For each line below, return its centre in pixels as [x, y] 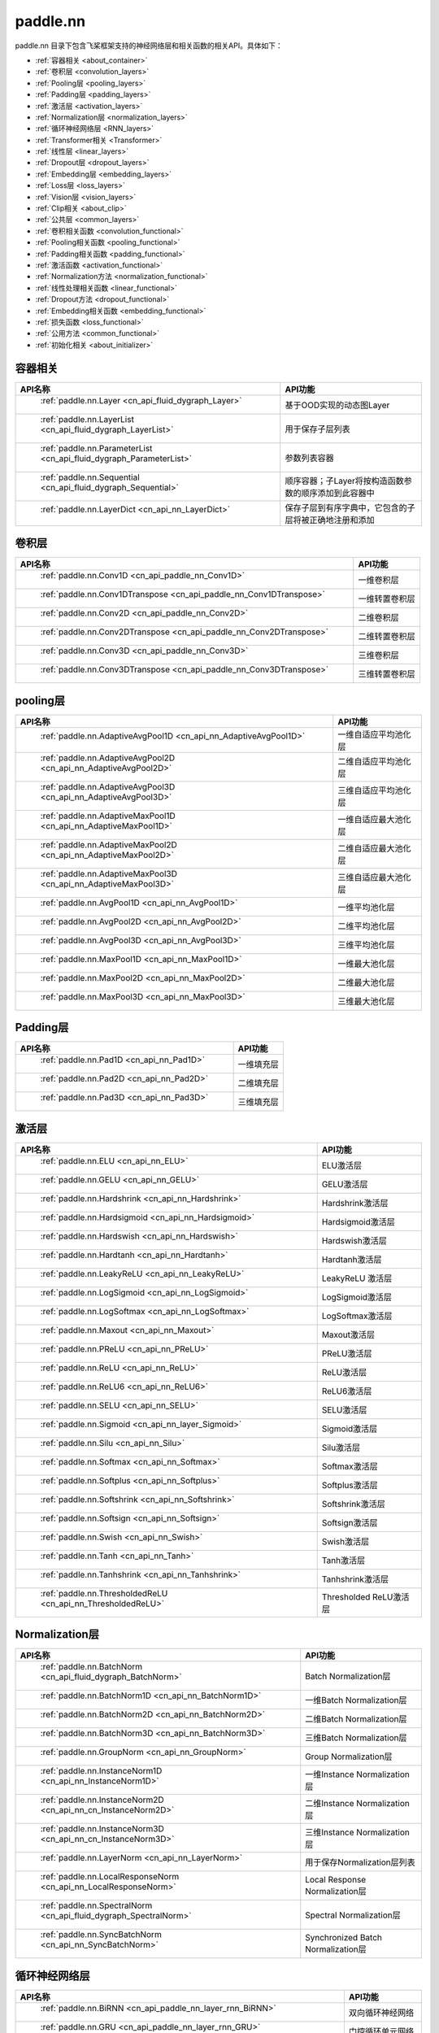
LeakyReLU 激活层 [357, 1278]
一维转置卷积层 [387, 599]
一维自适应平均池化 [374, 734]
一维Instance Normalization [357, 1774]
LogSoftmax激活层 [357, 1316]
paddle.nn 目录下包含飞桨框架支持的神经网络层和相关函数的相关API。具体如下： [149, 46]
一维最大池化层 [366, 964]
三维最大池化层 [366, 1001]
